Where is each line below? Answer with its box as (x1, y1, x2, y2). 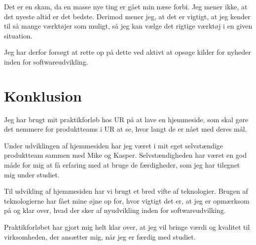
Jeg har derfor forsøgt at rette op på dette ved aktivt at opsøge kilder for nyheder (4, 47, 251, 57)
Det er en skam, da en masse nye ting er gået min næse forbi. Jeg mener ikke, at (4, 1, 248, 11)
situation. (4, 30, 33, 40)
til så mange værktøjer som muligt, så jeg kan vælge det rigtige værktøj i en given (4, 21, 253, 31)
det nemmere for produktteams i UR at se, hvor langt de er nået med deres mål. (4, 124, 247, 134)
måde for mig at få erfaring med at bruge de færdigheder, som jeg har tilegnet (4, 160, 240, 170)
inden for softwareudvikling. (4, 56, 88, 67)
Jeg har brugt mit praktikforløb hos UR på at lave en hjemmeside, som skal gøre (4, 114, 249, 124)
